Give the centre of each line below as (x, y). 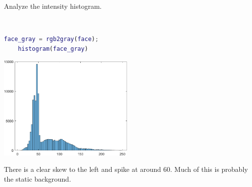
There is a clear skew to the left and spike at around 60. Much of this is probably (126, 169)
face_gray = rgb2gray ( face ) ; (51, 39)
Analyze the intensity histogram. (53, 6)
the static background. (38, 178)
